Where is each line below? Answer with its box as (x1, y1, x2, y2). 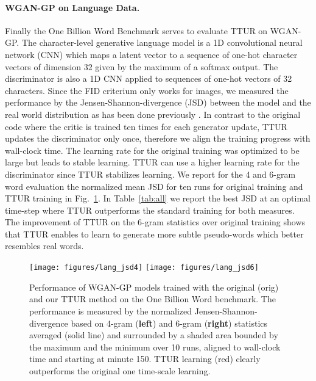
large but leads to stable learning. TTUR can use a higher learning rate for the (5, 156, 300, 169)
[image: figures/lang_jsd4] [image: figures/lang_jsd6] (29, 263, 259, 272)
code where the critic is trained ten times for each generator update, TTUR (5, 120, 287, 132)
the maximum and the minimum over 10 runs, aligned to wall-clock (29, 340, 281, 353)
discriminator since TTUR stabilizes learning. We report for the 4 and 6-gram (5, 167, 296, 180)
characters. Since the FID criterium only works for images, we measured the (5, 84, 289, 96)
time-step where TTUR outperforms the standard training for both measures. (5, 203, 295, 216)
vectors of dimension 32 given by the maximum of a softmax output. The (5, 60, 278, 73)
